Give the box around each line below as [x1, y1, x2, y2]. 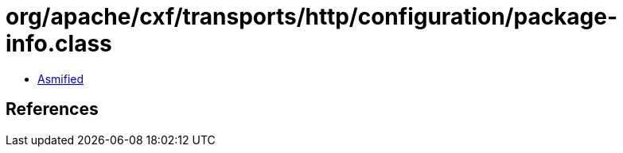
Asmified [37, 71, 84, 86]
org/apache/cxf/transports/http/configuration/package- [6, 3, 618, 30]
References [6, 99, 99, 120]
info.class [6, 30, 112, 57]
